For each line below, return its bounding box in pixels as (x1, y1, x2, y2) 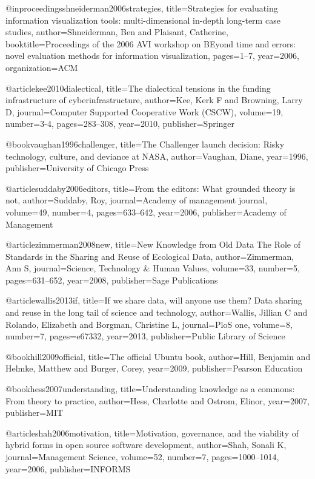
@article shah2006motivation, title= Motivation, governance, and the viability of (5, 426, 299, 439)
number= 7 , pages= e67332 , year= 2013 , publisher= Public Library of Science (5, 330, 285, 342)
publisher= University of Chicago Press (5, 161, 149, 174)
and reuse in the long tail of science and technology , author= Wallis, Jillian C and (5, 306, 308, 319)
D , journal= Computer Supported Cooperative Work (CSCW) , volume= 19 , (5, 105, 283, 118)
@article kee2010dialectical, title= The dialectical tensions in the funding (5, 81, 271, 94)
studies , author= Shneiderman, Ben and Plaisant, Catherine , (5, 25, 228, 38)
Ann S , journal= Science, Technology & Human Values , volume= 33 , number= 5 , (5, 262, 300, 274)
